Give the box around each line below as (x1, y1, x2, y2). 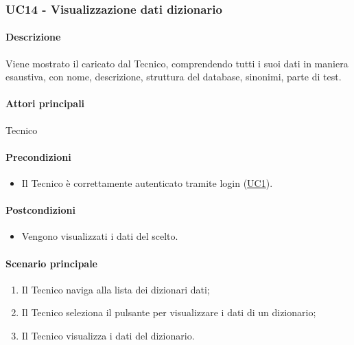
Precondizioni (5, 149, 71, 164)
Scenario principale (5, 256, 97, 270)
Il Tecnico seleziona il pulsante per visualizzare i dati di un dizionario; (21, 305, 316, 320)
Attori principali (5, 96, 85, 111)
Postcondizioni (5, 203, 75, 217)
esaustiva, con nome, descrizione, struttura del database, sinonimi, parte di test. (5, 69, 342, 84)
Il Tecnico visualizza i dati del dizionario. (21, 328, 195, 342)
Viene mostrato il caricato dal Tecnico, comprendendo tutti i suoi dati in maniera (5, 56, 349, 70)
